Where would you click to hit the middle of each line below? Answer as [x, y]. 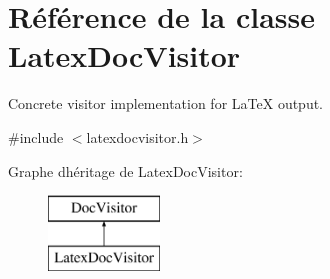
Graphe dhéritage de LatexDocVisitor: [125, 170]
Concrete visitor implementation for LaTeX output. [166, 103]
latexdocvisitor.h [137, 136]
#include [36, 136]
